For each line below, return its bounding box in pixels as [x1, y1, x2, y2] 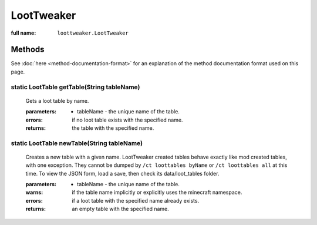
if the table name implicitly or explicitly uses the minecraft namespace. [72, 189, 242, 196]
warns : [25, 189, 43, 196]
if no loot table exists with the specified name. [72, 116, 183, 123]
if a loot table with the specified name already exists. [72, 197, 200, 204]
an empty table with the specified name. [72, 206, 170, 213]
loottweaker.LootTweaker [57, 29, 129, 36]
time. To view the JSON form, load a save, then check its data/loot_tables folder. [25, 170, 220, 177]
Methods [11, 45, 45, 55]
